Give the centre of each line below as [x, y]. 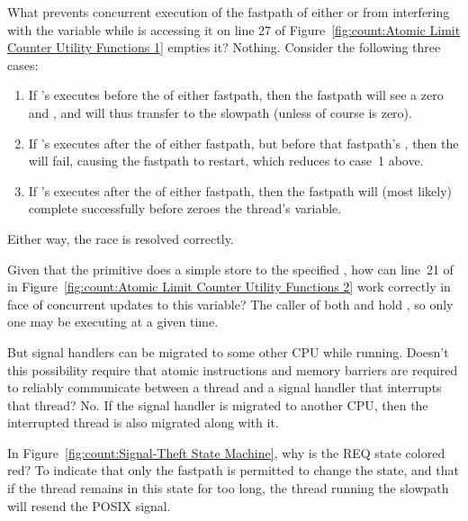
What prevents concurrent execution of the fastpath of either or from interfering [229, 12]
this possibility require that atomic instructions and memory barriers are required [233, 369]
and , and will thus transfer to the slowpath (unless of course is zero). [220, 112]
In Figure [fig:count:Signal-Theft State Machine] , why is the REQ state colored [226, 452]
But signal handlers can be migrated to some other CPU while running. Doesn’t [228, 351]
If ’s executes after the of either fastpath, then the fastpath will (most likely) [240, 190]
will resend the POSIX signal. [89, 505]
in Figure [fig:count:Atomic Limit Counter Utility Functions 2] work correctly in [229, 287]
